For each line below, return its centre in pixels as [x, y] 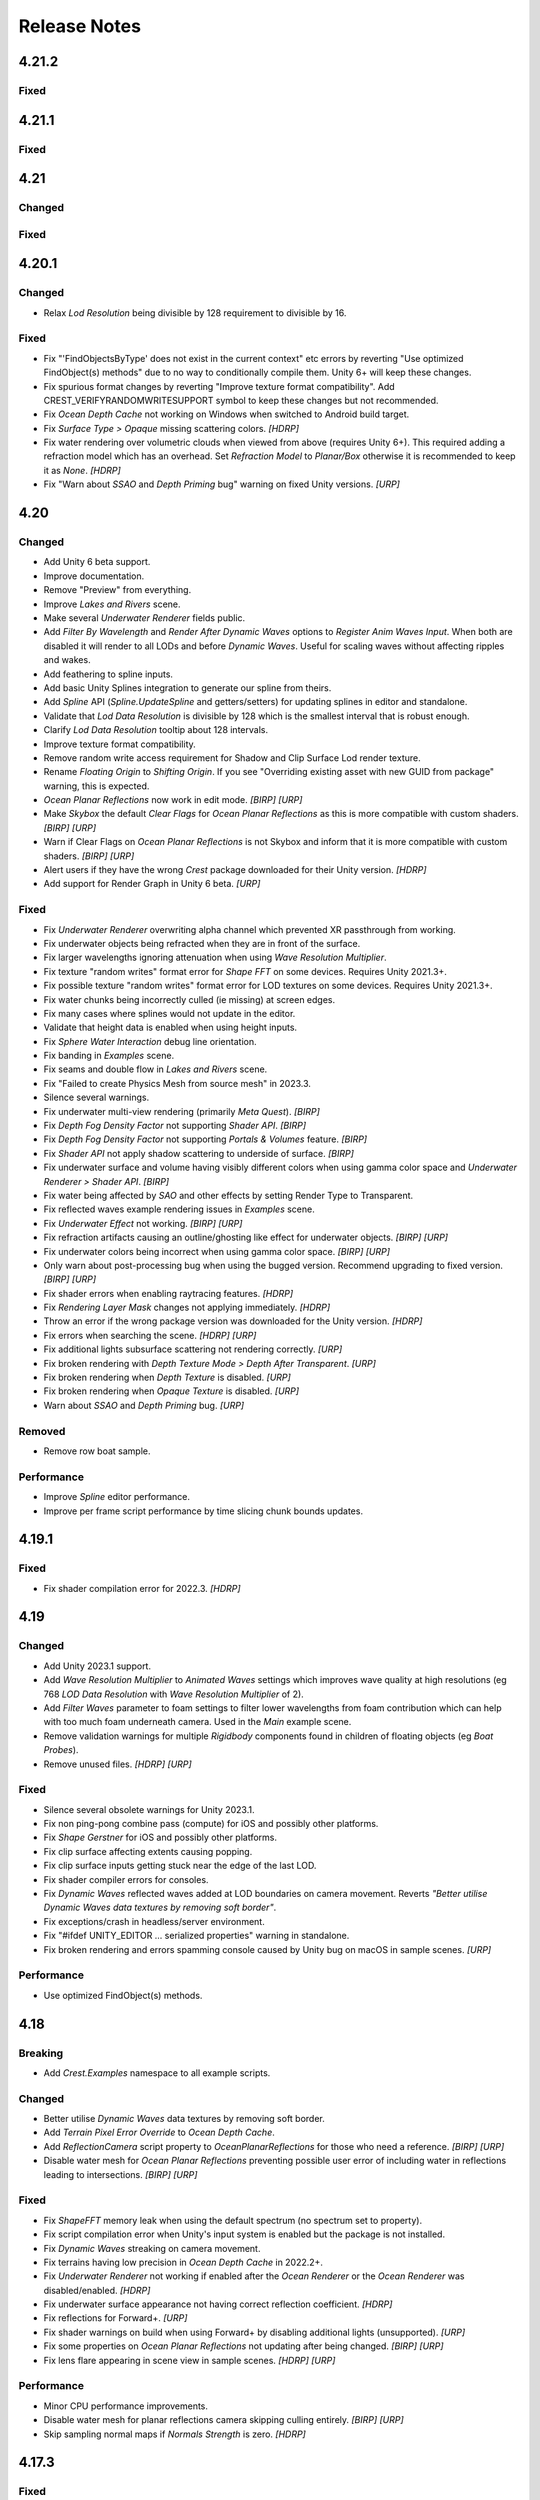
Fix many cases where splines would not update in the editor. [169, 1013]
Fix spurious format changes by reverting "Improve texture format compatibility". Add [219, 386]
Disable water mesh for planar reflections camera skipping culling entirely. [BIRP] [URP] [223, 2420]
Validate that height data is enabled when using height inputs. [170, 1027]
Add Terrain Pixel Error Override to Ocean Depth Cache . [159, 2132]
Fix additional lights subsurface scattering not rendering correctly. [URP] [193, 1349]
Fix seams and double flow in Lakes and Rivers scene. [155, 1069]
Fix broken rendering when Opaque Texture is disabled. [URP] [171, 1391]
